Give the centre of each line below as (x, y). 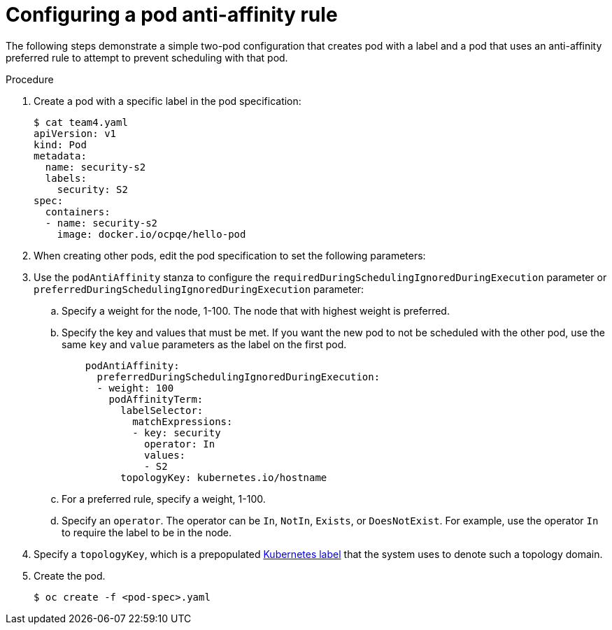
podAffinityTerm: (156, 399)
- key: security (177, 432)
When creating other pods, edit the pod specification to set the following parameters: (230, 255)
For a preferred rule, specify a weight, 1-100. (164, 499)
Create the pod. (70, 575)
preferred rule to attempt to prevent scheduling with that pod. (147, 57)
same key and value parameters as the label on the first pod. (204, 344)
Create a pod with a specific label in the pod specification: (168, 101)
